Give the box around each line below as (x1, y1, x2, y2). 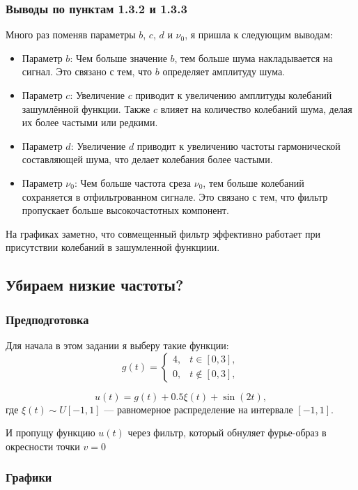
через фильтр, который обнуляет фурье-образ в (127, 425, 327, 440)
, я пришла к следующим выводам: (185, 27, 333, 42)
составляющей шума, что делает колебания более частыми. (22, 152, 273, 167)
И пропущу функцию (6, 425, 95, 440)
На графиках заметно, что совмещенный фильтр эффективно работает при (6, 226, 320, 240)
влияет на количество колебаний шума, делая (160, 101, 352, 116)
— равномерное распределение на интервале (104, 401, 293, 416)
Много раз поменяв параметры (6, 27, 136, 42)
